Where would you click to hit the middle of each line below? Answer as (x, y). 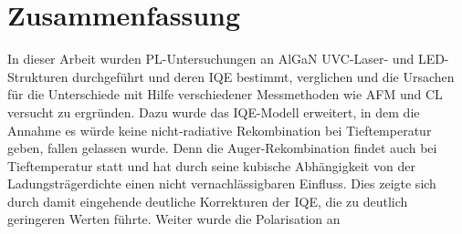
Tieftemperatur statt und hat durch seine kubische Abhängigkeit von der (211, 165)
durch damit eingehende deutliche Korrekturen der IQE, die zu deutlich (208, 201)
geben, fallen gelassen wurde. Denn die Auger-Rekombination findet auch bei (222, 148)
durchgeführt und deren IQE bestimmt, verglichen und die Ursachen (263, 76)
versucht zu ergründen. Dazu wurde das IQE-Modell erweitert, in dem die (214, 112)
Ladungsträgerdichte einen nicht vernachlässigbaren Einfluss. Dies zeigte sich (222, 183)
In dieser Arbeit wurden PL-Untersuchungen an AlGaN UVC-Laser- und (211, 59)
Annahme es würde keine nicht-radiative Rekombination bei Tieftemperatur (220, 130)
